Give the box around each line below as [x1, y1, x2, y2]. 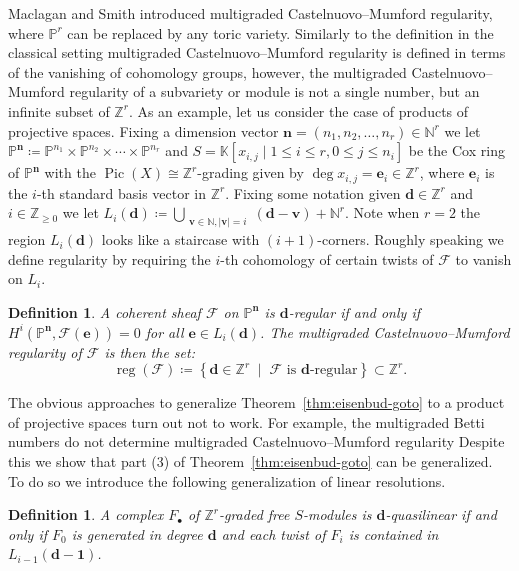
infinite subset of [8, 100, 110, 121]
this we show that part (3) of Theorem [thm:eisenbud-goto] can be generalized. [8, 450, 493, 471]
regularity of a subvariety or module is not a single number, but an [69, 81, 480, 102]
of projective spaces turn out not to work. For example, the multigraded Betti [8, 411, 485, 432]
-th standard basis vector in [36, 182, 207, 203]
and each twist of [221, 523, 326, 544]
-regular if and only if [288, 301, 420, 322]
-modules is [303, 504, 372, 525]
